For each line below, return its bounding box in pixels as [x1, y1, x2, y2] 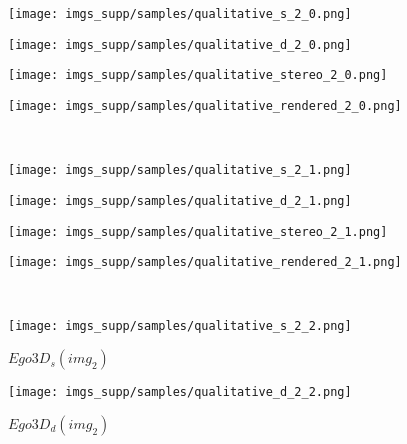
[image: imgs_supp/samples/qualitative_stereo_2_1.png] [8, 224, 388, 239]
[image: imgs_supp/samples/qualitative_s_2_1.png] [8, 163, 352, 178]
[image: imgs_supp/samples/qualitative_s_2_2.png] [8, 319, 352, 334]
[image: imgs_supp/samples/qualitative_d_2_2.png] [8, 385, 352, 400]
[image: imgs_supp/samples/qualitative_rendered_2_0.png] [8, 98, 402, 113]
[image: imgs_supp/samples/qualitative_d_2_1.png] [8, 193, 352, 208]
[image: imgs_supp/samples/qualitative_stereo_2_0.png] [8, 68, 388, 83]
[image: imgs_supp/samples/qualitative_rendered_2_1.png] [8, 255, 402, 270]
